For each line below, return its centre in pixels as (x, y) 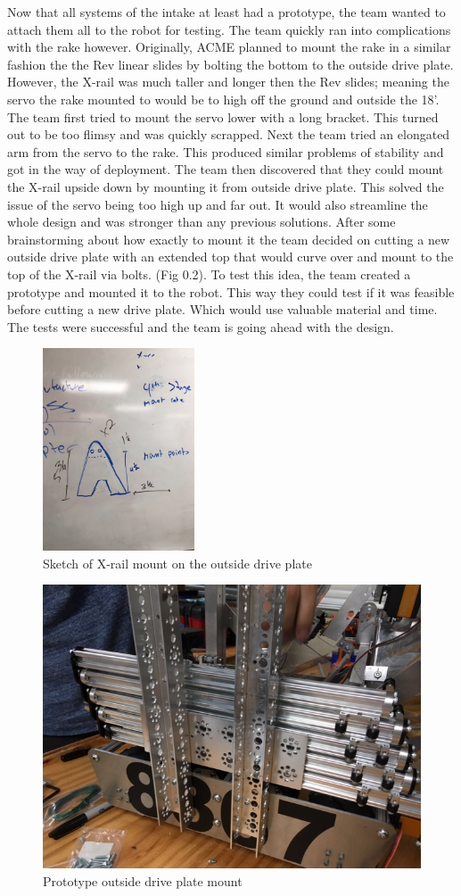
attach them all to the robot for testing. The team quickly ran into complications (229, 29)
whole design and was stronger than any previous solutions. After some (202, 222)
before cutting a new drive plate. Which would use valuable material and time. (222, 309)
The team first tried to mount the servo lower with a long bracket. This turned (223, 116)
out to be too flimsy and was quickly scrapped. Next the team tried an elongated (229, 134)
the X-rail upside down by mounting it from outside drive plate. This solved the (226, 186)
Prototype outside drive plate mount (143, 880)
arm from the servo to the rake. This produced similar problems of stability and (226, 151)
